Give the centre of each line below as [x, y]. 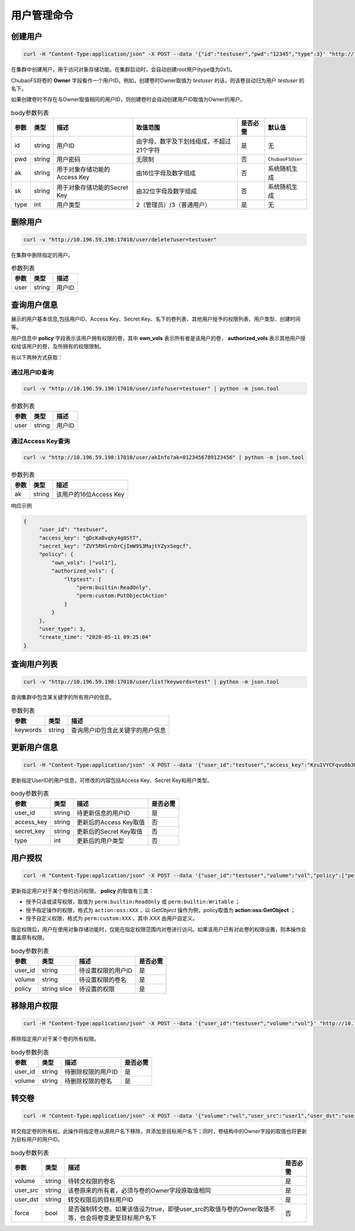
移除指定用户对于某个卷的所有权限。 [55, 1039]
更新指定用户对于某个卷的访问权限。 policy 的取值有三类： [82, 891]
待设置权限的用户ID [106, 970]
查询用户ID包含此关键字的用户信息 [119, 731]
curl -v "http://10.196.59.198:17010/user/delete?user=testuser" [120, 239]
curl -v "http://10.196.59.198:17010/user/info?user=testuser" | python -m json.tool [151, 389]
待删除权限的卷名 [88, 1081]
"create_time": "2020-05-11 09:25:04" [95, 637]
